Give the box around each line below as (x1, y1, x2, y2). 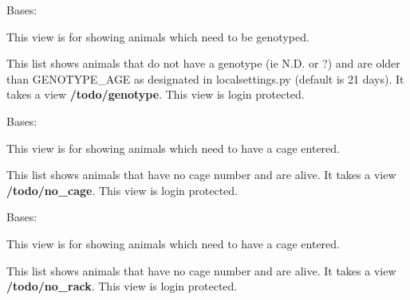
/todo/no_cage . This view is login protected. (6, 181, 238, 198)
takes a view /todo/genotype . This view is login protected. (6, 86, 305, 103)
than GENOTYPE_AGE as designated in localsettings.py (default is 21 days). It (6, 70, 404, 87)
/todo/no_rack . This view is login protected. (6, 278, 238, 294)
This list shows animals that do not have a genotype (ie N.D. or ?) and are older (6, 55, 400, 72)
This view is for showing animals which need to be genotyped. (6, 28, 309, 45)
